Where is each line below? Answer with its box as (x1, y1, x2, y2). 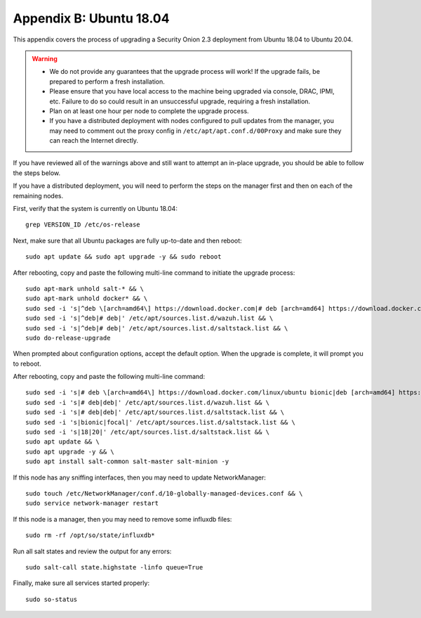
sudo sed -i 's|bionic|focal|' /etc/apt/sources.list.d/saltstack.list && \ (25, 418, 296, 426)
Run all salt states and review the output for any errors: (13, 547, 172, 555)
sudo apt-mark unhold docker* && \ (25, 295, 148, 302)
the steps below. (13, 169, 61, 177)
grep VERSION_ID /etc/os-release (25, 221, 140, 228)
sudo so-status (25, 595, 78, 603)
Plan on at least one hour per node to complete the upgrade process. (49, 106, 249, 115)
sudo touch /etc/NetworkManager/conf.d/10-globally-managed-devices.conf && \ (25, 489, 303, 497)
